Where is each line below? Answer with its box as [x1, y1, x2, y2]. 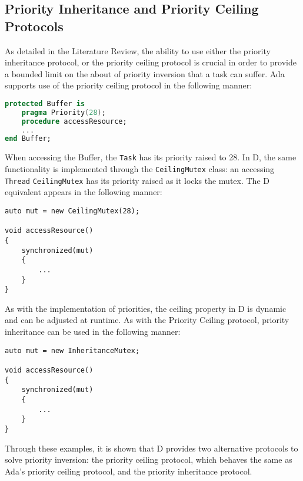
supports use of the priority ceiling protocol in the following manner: [5, 79, 252, 91]
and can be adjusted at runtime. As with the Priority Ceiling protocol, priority [5, 314, 289, 326]
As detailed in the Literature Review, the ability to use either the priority [5, 44, 271, 57]
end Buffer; [5, 134, 51, 143]
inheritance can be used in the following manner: [5, 325, 181, 337]
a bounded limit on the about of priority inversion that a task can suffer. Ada [5, 67, 285, 80]
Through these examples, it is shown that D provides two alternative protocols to [5, 442, 298, 454]
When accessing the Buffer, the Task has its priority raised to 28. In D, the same [5, 151, 297, 163]
